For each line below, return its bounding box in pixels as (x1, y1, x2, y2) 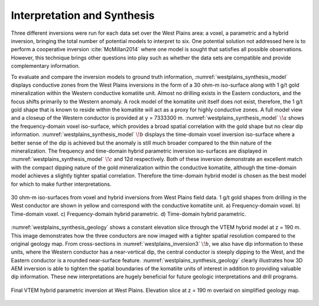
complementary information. (11, 62, 80, 70)
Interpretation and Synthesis (11, 9, 155, 22)
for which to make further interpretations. (11, 180, 112, 187)
